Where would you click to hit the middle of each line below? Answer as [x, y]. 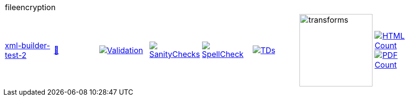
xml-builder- [28, 45]
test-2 [16, 55]
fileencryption [30, 7]
